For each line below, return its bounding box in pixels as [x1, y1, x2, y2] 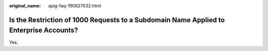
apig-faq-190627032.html [48, 3, 101, 8]
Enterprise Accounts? [9, 26, 78, 35]
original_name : [9, 3, 41, 8]
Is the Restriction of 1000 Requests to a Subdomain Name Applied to [9, 15, 225, 24]
